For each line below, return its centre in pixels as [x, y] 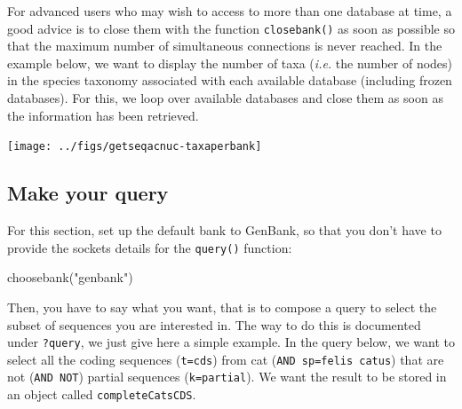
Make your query [88, 193]
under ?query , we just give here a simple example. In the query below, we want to [231, 342]
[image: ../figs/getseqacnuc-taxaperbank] [135, 147]
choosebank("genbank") [70, 277]
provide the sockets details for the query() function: [150, 247]
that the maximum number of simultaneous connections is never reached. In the [225, 46]
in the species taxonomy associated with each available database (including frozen [230, 80]
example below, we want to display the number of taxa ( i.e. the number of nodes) [230, 63]
